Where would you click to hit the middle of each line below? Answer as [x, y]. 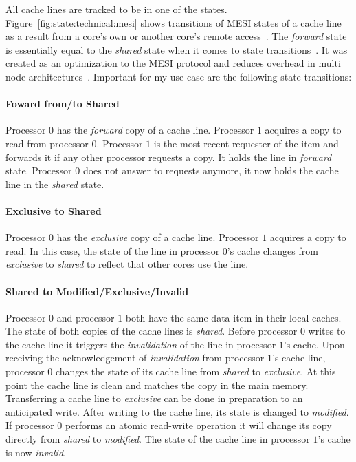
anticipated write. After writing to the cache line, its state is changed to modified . [177, 411]
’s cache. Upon [314, 344]
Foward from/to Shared [63, 104]
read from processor [47, 143]
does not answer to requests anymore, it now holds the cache [211, 170]
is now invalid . [36, 452]
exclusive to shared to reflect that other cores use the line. [127, 264]
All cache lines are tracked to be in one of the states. [116, 9]
